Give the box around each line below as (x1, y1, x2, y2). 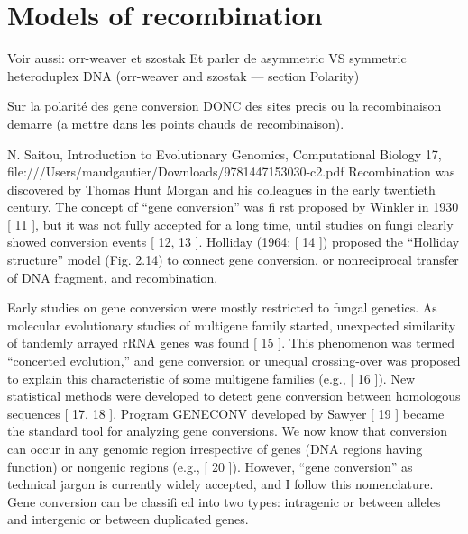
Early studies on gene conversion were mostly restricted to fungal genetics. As (7, 298, 437, 317)
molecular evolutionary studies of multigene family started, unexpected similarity (7, 315, 456, 334)
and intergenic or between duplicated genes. (7, 510, 249, 529)
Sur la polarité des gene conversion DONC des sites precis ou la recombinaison (7, 96, 442, 115)
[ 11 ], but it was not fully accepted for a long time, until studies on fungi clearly (7, 214, 454, 233)
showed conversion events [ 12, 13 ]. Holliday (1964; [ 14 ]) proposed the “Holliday (7, 232, 460, 251)
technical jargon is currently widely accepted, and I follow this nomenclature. (7, 475, 434, 493)
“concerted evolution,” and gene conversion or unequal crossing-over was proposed (7, 351, 461, 370)
